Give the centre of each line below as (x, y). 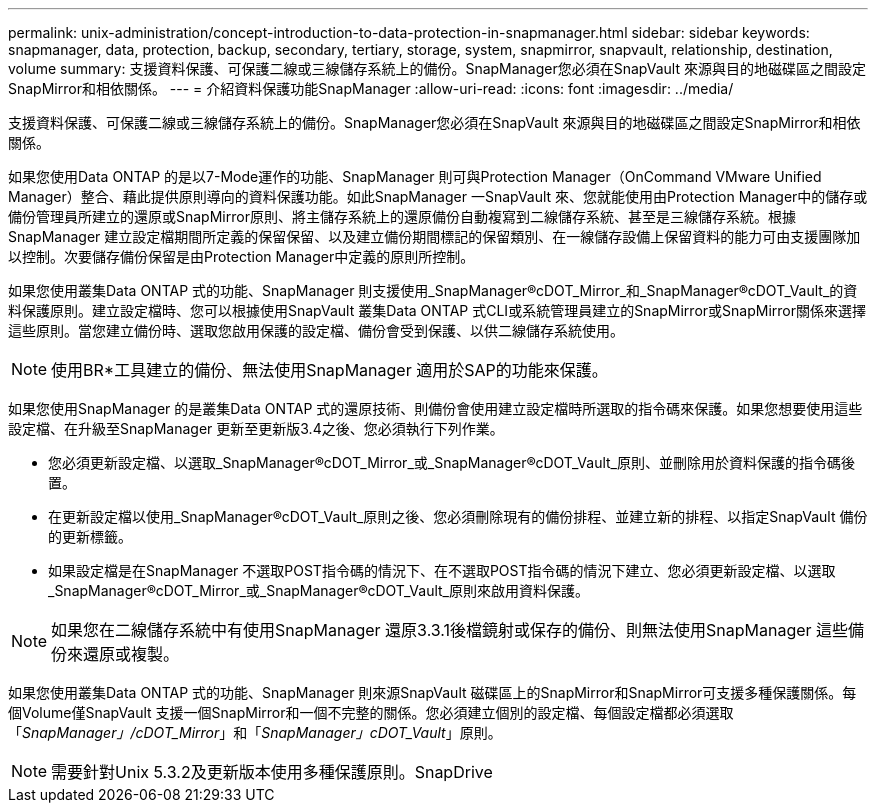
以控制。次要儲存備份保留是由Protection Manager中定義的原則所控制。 (241, 256)
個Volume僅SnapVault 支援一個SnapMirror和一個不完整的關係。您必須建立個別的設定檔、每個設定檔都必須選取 (371, 712)
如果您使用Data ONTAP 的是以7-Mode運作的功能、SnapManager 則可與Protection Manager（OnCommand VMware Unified (415, 176)
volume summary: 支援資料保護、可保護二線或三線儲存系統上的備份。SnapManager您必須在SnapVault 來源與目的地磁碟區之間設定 (437, 68)
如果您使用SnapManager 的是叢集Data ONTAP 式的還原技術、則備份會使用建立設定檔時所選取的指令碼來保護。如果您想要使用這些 (435, 408)
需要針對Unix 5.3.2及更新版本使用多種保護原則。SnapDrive (272, 772)
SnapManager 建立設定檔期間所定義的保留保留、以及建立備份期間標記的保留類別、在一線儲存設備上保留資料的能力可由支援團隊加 (434, 236)
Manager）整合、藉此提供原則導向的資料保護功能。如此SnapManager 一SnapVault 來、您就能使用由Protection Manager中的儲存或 (438, 196)
